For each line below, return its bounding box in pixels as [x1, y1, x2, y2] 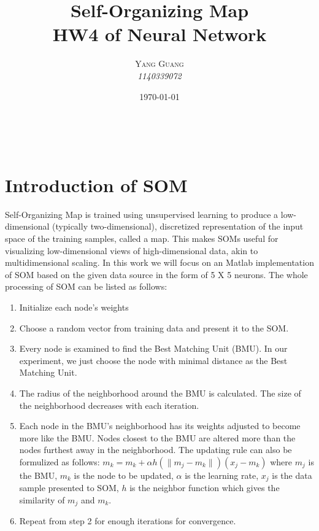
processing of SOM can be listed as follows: [5, 280, 167, 293]
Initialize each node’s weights [19, 300, 129, 313]
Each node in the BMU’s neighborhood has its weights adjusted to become [19, 419, 301, 432]
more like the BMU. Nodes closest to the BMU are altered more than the [19, 431, 296, 444]
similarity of [19, 493, 65, 506]
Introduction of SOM [5, 172, 188, 197]
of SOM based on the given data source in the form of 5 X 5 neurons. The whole [5, 268, 308, 281]
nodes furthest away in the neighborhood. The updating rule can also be [19, 443, 292, 456]
